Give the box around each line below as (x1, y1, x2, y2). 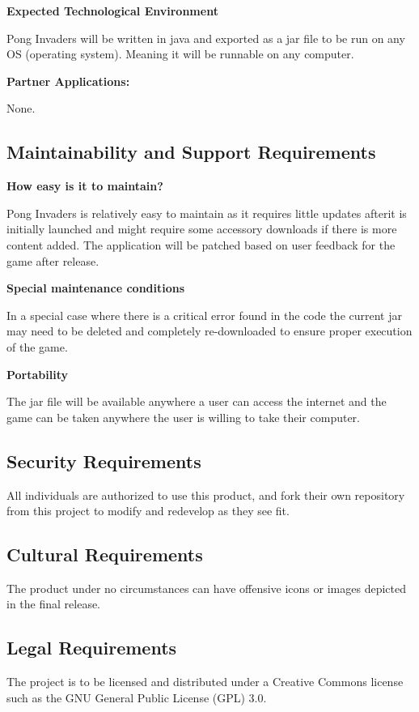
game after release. (6, 252, 99, 269)
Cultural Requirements (6, 542, 203, 567)
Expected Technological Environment (6, 2, 218, 19)
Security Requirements (6, 448, 201, 473)
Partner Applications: (6, 72, 130, 89)
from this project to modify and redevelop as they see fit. (6, 502, 290, 519)
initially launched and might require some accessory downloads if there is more (6, 220, 397, 237)
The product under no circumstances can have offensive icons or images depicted (6, 579, 406, 596)
